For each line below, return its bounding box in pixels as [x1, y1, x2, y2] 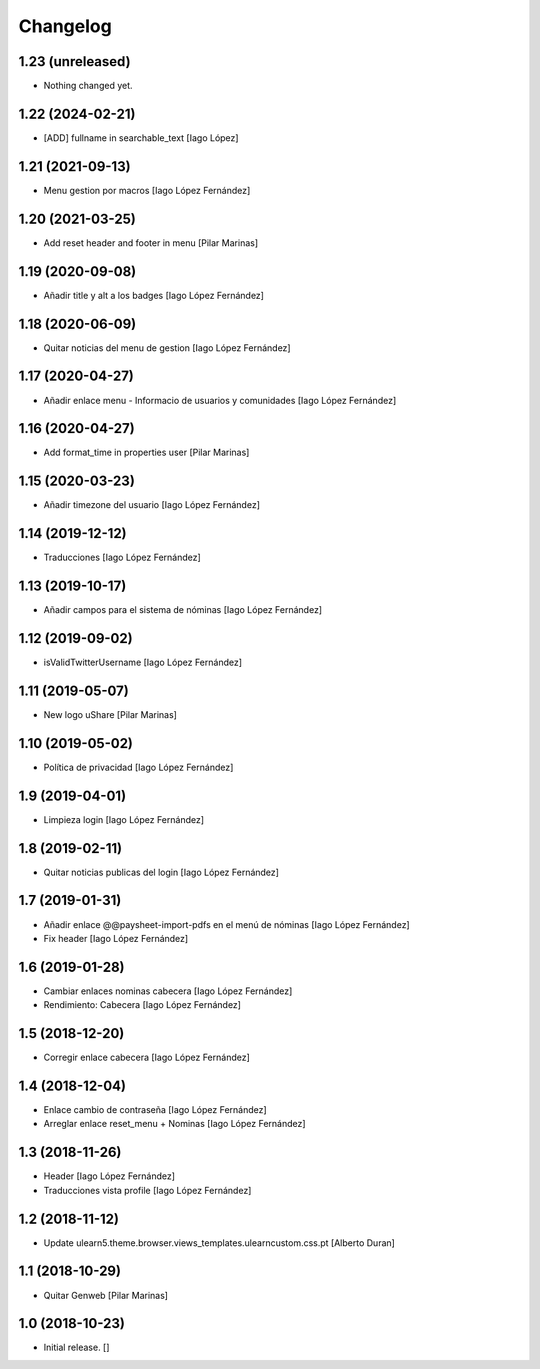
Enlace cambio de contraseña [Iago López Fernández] [43, 1104, 267, 1116]
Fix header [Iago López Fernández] [43, 932, 189, 944]
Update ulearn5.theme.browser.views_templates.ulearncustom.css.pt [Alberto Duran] [43, 1236, 395, 1249]
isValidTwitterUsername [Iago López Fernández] [43, 656, 243, 669]
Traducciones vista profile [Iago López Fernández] [43, 1184, 252, 1196]
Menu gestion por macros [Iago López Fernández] [43, 184, 251, 196]
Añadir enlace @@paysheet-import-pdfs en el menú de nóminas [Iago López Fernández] [43, 918, 410, 930]
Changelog [18, 15, 112, 37]
